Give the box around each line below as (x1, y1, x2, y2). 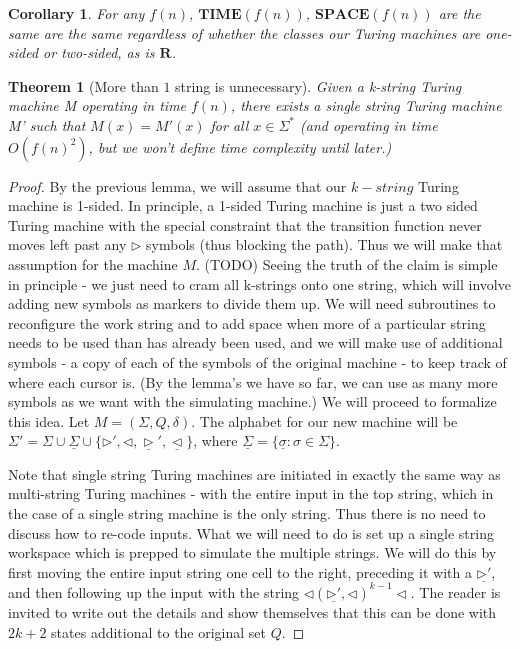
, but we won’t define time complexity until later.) (88, 136, 392, 157)
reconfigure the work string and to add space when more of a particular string (8, 312, 486, 333)
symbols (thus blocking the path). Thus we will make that (146, 234, 503, 255)
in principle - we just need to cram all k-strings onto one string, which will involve (8, 273, 511, 294)
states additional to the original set (51, 621, 267, 642)
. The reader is (410, 581, 501, 602)
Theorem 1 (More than (8, 75, 159, 96)
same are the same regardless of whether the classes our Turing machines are (8, 22, 481, 43)
